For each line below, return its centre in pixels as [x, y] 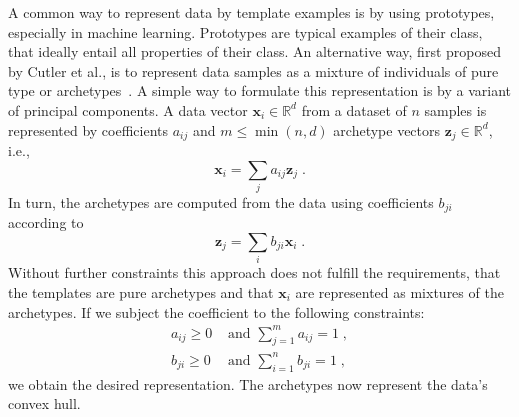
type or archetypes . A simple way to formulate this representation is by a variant [260, 90]
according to [46, 222]
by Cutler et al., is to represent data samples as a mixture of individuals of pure [253, 70]
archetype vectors [387, 129]
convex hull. [44, 403]
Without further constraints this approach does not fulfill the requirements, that [254, 272]
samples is [455, 109]
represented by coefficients [88, 129]
